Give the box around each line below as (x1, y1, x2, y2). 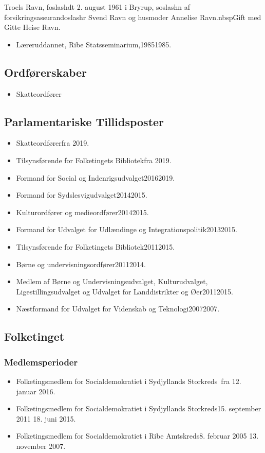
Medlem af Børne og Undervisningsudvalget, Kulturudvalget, (16, 276, 208, 287)
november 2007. (16, 440, 66, 451)
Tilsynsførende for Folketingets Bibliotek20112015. (16, 241, 175, 252)
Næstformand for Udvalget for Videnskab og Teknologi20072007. (16, 303, 220, 314)
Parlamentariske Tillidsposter (4, 113, 164, 129)
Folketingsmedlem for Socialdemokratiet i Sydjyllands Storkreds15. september (16, 403, 261, 414)
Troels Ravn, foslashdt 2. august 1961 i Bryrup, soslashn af (4, 2, 190, 12)
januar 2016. (16, 386, 55, 396)
